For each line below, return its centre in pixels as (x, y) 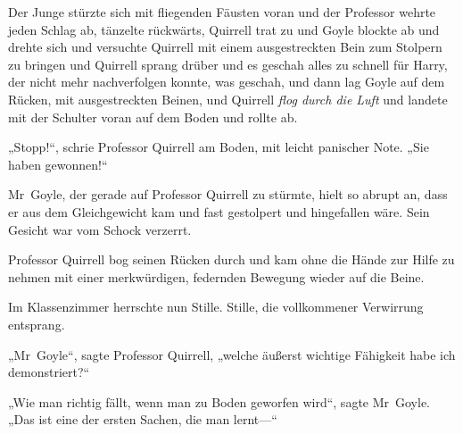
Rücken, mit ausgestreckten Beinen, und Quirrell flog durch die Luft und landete (228, 99)
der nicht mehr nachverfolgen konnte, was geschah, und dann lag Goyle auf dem (227, 82)
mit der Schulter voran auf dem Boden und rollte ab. (153, 117)
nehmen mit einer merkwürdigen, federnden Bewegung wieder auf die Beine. (216, 276)
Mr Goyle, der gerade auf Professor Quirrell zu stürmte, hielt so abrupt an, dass (228, 194)
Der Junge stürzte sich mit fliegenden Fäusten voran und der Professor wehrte (222, 12)
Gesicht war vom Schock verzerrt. (100, 229)
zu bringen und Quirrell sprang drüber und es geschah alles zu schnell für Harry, (228, 64)
